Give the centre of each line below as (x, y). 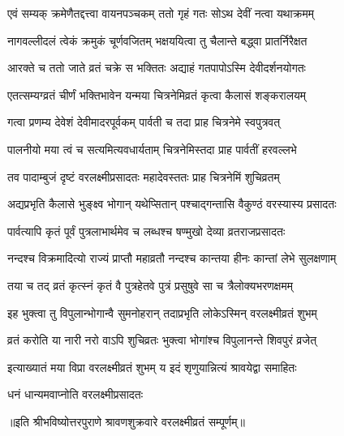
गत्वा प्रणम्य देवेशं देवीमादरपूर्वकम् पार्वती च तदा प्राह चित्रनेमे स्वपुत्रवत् (144, 122)
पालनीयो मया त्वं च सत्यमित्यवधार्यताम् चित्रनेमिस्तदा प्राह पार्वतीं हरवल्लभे (152, 149)
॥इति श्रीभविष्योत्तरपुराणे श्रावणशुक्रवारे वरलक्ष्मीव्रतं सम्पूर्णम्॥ (127, 421)
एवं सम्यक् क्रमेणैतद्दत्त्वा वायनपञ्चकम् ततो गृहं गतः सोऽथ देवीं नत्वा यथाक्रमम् (161, 13)
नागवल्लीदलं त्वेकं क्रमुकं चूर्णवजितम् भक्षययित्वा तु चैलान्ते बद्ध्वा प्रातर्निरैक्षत (157, 40)
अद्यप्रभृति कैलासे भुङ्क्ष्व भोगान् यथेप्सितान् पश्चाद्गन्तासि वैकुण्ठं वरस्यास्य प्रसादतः (172, 204)
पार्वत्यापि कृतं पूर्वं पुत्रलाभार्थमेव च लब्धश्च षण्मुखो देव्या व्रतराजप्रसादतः (146, 231)
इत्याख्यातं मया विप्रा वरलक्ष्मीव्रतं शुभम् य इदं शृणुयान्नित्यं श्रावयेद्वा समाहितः (152, 367)
